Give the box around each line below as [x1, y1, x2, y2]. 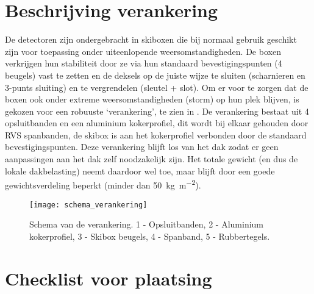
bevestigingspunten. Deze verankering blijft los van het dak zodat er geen [5, 140, 279, 153]
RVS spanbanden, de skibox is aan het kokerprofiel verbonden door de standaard [5, 128, 307, 141]
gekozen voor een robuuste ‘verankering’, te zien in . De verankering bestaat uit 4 [5, 104, 309, 117]
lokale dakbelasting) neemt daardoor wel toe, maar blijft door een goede [5, 164, 275, 177]
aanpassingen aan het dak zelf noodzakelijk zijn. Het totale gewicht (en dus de [5, 152, 298, 165]
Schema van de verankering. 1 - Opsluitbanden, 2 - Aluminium [29, 218, 264, 231]
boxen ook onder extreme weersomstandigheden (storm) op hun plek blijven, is [5, 93, 299, 106]
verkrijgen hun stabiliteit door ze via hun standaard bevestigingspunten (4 [5, 57, 282, 70]
